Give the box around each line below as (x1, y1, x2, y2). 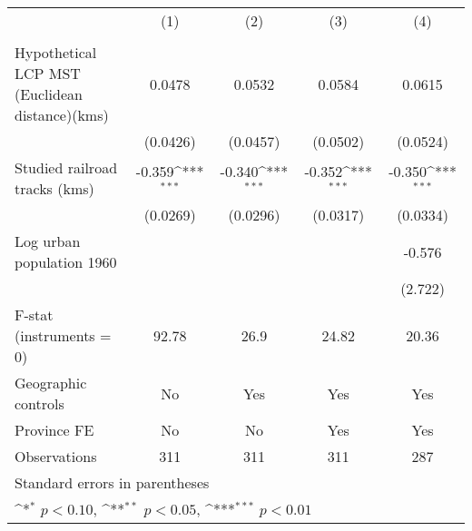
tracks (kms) (15, 178, 94, 199)
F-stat (15, 304, 54, 325)
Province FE (15, 419, 94, 440)
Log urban (15, 231, 81, 251)
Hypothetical (15, 42, 97, 63)
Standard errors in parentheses (15, 472, 210, 493)
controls (15, 393, 64, 414)
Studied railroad (15, 157, 118, 178)
